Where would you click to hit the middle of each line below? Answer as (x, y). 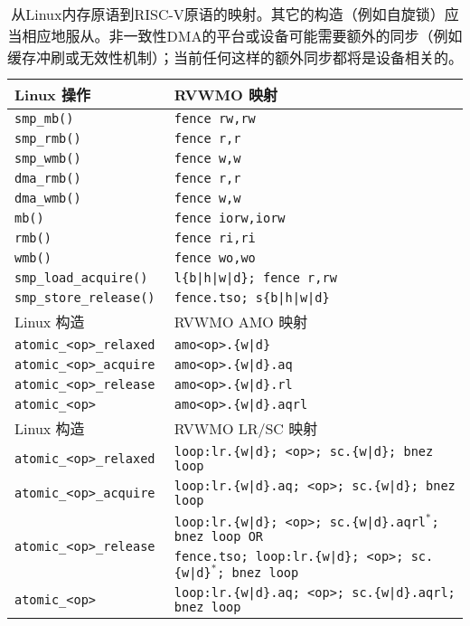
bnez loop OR (218, 536)
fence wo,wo (215, 258)
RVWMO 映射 (226, 95)
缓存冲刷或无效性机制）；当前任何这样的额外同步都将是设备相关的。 (235, 57)
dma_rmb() (48, 178)
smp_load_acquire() (81, 278)
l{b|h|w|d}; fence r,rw (255, 278)
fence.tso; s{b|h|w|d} (252, 298)
